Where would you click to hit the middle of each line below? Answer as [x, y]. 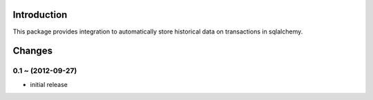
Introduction [40, 15]
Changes [33, 51]
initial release [49, 84]
